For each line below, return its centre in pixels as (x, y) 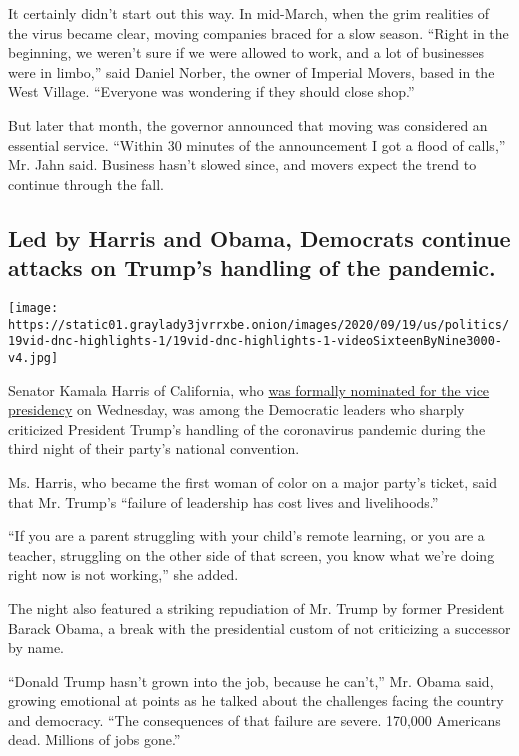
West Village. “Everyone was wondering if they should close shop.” (211, 91)
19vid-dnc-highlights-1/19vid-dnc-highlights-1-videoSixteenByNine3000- (255, 341)
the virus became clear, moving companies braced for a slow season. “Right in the (258, 32)
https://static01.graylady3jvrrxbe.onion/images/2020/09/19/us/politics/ (259, 324)
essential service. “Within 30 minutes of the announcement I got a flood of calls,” (257, 144)
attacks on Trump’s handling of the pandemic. (252, 267)
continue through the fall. (86, 183)
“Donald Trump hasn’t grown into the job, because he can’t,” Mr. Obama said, (251, 680)
